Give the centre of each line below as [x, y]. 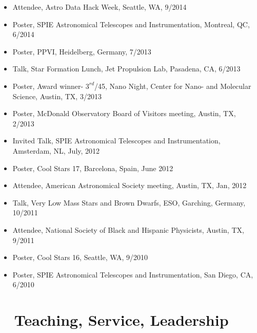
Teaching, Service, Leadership [121, 320]
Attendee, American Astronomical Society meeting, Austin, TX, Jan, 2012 [130, 185]
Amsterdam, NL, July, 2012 [56, 150]
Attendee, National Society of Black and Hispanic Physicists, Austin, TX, [128, 229]
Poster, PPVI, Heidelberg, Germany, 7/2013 [82, 51]
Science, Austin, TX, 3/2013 [57, 96]
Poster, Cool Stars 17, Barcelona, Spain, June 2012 [93, 168]
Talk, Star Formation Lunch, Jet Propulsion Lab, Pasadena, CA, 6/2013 [126, 69]
